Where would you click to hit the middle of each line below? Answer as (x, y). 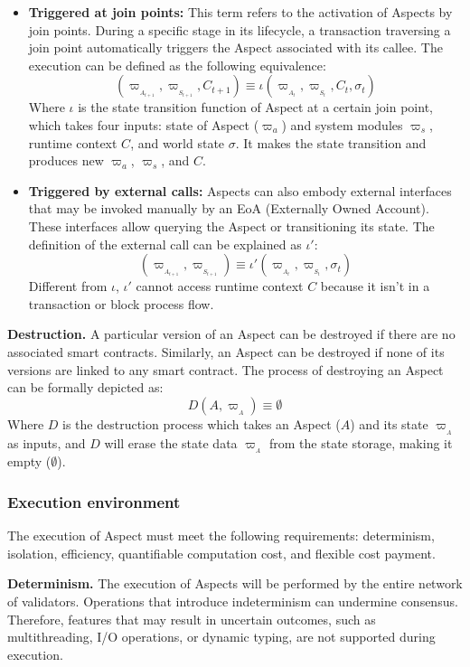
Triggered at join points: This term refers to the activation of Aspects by (240, 12)
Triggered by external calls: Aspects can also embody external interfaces (240, 190)
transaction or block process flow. (121, 303)
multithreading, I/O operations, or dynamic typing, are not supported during (221, 637)
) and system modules (342, 124)
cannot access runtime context (220, 286)
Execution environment (94, 501)
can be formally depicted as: (85, 387)
